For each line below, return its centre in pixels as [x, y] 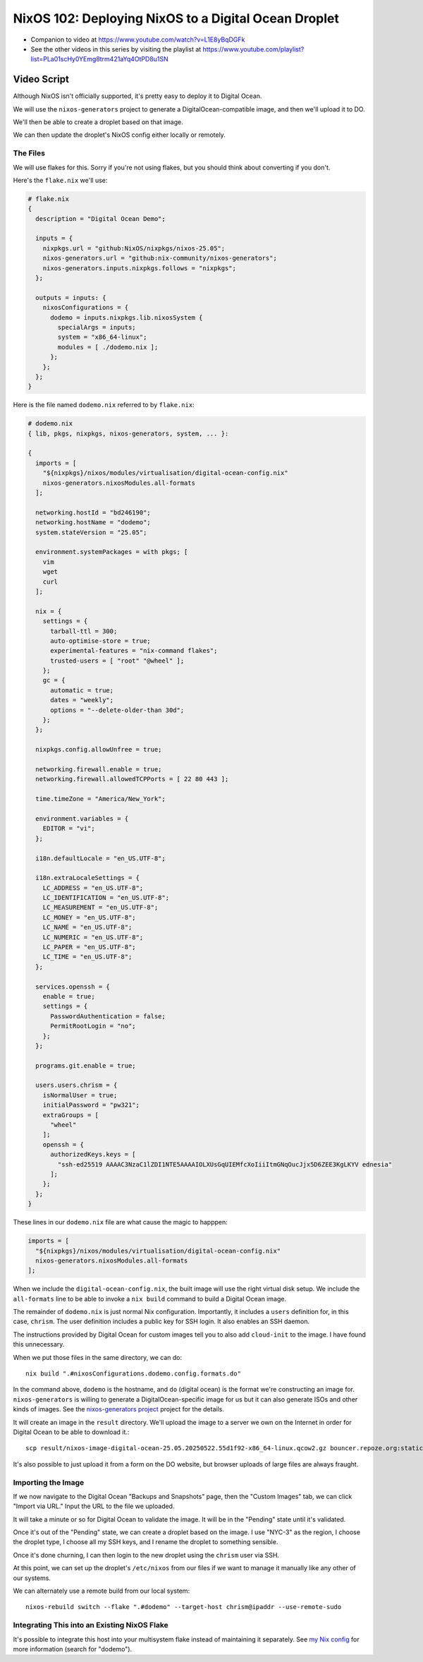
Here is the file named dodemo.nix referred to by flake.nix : [104, 405]
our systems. [32, 1578]
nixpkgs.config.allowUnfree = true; [99, 749]
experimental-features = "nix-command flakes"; [134, 651]
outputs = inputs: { [71, 297]
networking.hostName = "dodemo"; [93, 523]
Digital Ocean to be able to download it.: [71, 1432]
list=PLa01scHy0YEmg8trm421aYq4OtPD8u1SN [99, 59]
